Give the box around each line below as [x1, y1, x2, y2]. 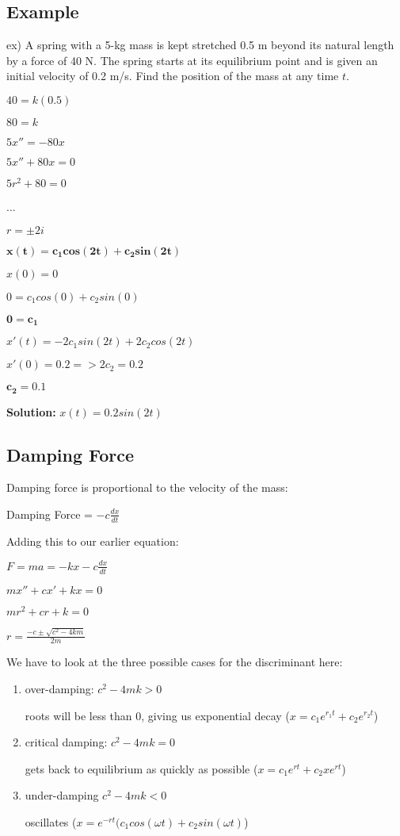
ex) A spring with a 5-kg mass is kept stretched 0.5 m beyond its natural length [6, 36, 394, 53]
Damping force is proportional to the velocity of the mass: [6, 479, 288, 496]
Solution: [6, 403, 56, 420]
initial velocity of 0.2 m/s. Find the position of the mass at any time [6, 67, 339, 84]
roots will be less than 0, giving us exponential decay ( [25, 707, 290, 723]
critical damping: [25, 734, 108, 750]
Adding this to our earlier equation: [6, 532, 179, 549]
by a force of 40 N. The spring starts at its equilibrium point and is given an [6, 52, 378, 68]
